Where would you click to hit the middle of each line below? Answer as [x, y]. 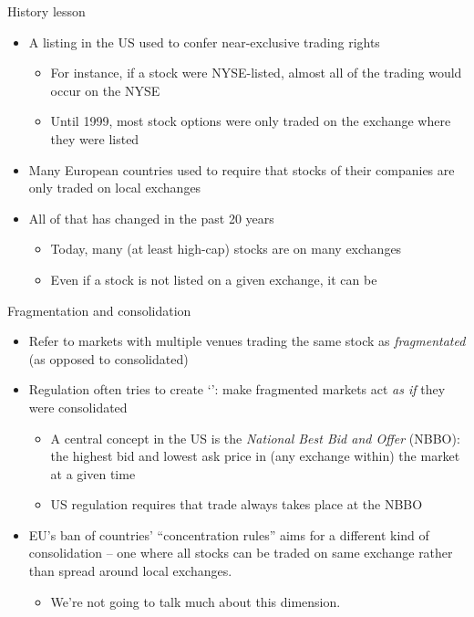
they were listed [95, 138]
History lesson [46, 11]
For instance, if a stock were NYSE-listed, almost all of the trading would [256, 73]
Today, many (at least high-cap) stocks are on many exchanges [226, 249]
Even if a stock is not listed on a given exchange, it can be [214, 279]
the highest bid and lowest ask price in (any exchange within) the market [255, 456]
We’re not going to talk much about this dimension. [196, 601]
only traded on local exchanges [115, 188]
